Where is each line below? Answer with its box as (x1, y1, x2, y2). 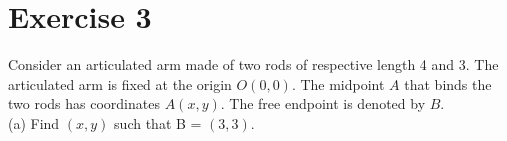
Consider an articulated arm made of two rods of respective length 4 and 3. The (8, 54, 499, 75)
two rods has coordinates (8, 93, 160, 114)
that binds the (404, 73, 492, 94)
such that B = (114, 112, 202, 133)
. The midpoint (291, 73, 385, 94)
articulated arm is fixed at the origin (8, 73, 232, 94)
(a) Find (8, 112, 60, 133)
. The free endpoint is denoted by (220, 93, 426, 114)
